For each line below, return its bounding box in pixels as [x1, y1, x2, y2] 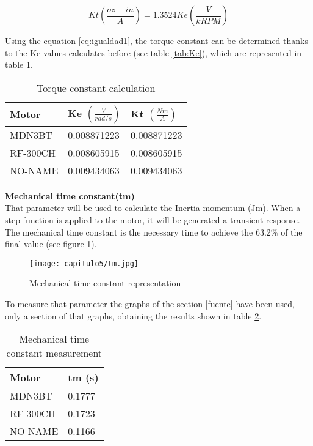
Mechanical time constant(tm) [5, 189, 135, 202]
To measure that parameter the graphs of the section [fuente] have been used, [5, 297, 295, 310]
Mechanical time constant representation [29, 277, 181, 289]
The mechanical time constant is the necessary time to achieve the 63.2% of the [5, 225, 303, 238]
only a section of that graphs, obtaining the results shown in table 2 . [5, 309, 262, 322]
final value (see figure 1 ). [5, 237, 97, 250]
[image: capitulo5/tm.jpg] [29, 259, 139, 268]
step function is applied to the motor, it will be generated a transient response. [5, 213, 300, 226]
